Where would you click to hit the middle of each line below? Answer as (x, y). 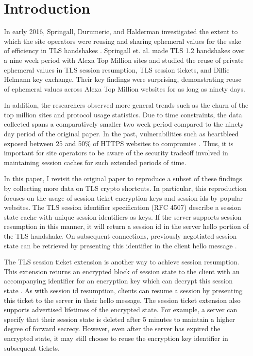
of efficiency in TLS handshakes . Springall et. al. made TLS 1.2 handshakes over (124, 50)
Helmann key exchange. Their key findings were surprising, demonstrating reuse (123, 79)
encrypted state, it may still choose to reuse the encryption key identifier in (116, 338)
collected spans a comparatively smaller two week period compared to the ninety (124, 124)
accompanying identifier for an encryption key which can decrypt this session (118, 281)
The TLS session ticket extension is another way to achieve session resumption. (122, 262)
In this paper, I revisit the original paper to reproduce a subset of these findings (123, 178)
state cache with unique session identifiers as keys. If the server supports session (123, 216)
